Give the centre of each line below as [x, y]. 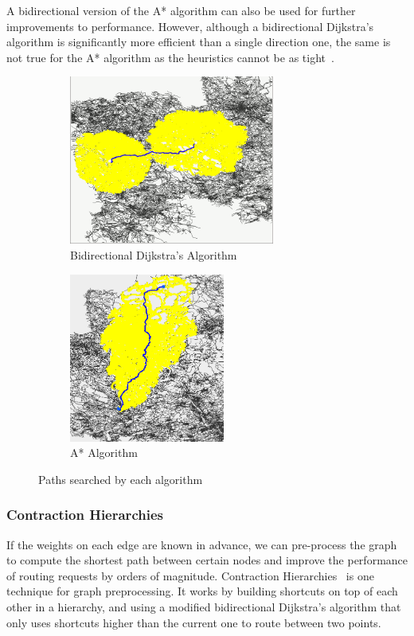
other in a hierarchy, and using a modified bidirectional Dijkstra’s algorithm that [204, 606]
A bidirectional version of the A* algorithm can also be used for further [181, 10]
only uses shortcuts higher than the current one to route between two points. [194, 622]
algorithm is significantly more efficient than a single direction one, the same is [199, 42]
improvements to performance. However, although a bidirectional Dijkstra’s [190, 26]
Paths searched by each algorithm [121, 479]
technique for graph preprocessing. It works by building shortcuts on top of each [202, 591]
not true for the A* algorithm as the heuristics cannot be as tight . [170, 57]
